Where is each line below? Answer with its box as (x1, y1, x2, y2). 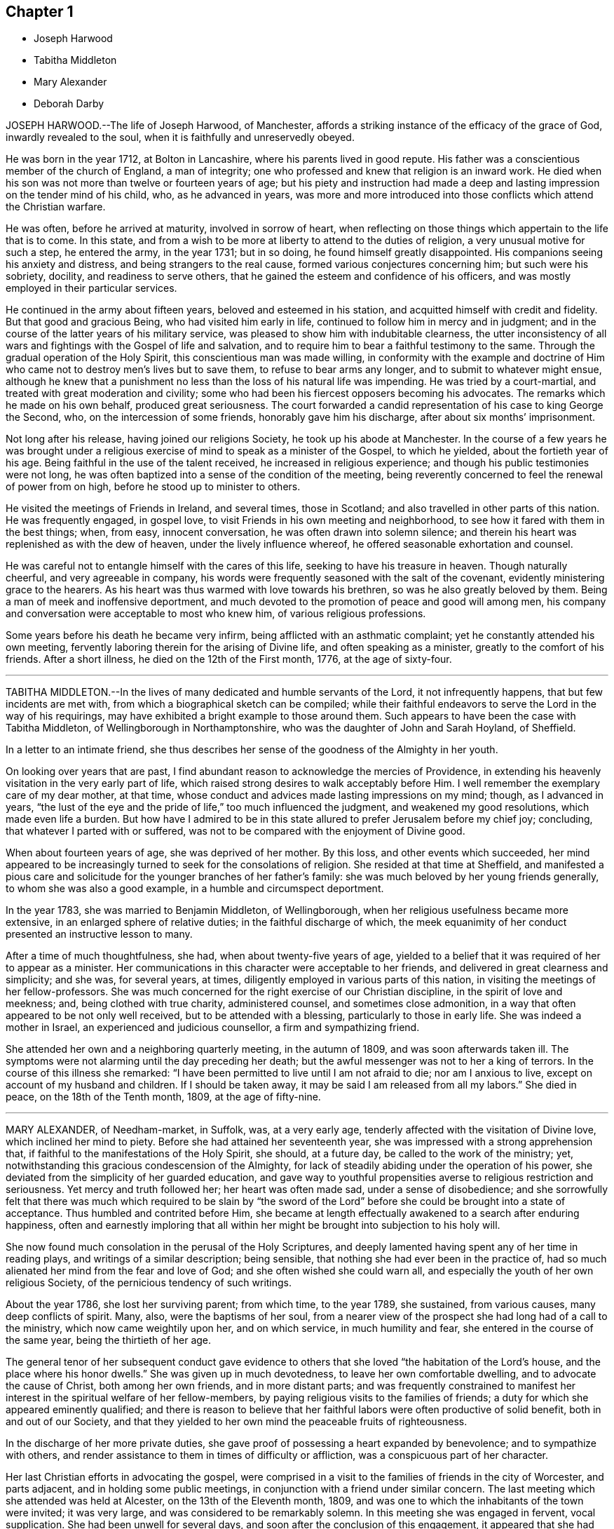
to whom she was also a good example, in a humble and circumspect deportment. (6, 882, 384, 895)
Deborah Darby (34, 97, 104, 110)
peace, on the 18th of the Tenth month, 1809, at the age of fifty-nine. (6, 1091, 321, 1103)
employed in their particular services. (6, 282, 177, 295)
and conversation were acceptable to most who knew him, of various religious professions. (6, 607, 426, 620)
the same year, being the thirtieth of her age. (6, 1334, 212, 1347)
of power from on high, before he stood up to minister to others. (6, 480, 301, 493)
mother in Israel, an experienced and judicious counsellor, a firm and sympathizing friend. (6, 1021, 420, 1034)
